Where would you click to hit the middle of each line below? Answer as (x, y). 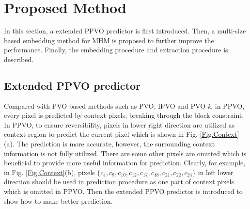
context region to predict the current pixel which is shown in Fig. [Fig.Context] (122, 134)
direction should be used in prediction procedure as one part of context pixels (119, 182)
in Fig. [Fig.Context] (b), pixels (49, 172)
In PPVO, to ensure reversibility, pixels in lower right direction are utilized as (119, 124)
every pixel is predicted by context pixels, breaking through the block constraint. (124, 115)
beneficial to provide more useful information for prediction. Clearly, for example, (125, 163)
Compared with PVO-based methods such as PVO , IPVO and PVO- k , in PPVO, (124, 105)
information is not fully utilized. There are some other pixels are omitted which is (125, 153)
